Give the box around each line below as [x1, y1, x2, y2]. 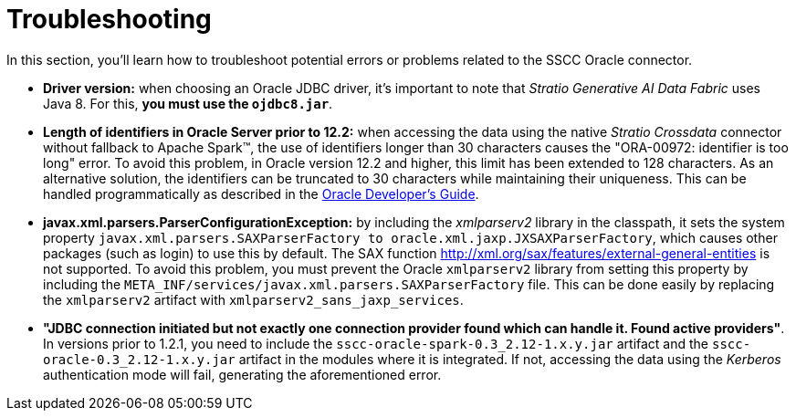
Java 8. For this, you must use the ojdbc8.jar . [43, 95, 333, 111]
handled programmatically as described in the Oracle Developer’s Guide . [43, 185, 479, 202]
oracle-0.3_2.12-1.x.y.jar [43, 351, 236, 367]
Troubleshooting [6, 4, 212, 35]
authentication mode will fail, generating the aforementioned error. [43, 366, 442, 382]
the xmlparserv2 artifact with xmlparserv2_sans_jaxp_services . [43, 291, 464, 308]
